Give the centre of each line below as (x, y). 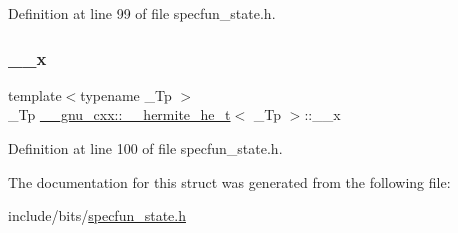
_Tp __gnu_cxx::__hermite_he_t (119, 114)
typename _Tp (126, 94)
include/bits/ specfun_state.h (97, 215)
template (35, 94)
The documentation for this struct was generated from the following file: (229, 181)
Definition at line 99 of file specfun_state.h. (142, 13)
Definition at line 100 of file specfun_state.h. (145, 148)
